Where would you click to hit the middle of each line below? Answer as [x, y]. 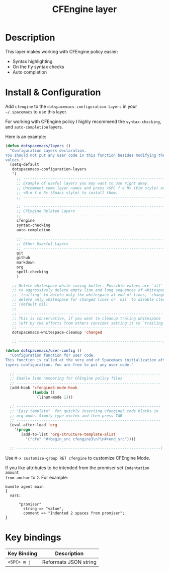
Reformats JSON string [69, 562]
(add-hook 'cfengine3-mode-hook [44, 388]
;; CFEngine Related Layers [46, 211]
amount [12, 472]
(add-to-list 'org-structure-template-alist [68, 434]
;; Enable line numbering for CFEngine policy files [66, 378]
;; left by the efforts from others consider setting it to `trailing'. [90, 323]
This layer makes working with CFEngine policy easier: [62, 51]
